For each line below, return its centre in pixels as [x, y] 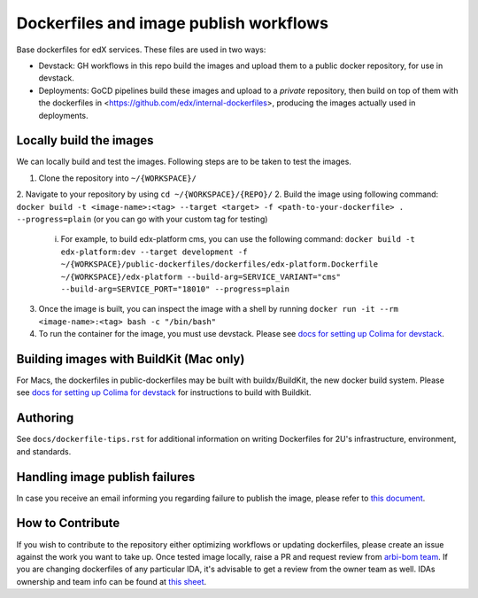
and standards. [44, 451]
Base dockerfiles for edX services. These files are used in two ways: [141, 50]
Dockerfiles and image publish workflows [173, 23]
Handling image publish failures [106, 477]
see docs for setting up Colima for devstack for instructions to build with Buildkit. [164, 392]
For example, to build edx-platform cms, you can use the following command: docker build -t [238, 239]
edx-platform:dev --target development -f [154, 252]
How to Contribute [68, 523]
